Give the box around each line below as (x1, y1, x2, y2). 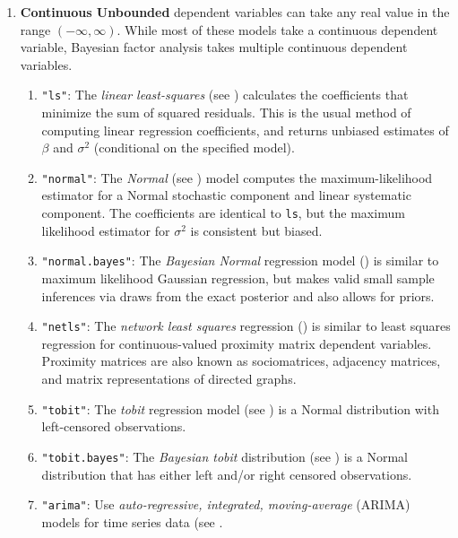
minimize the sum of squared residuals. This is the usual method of (41, 103, 411, 122)
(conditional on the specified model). (93, 138, 295, 157)
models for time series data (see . (41, 512, 223, 531)
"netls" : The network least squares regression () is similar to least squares (41, 317, 451, 335)
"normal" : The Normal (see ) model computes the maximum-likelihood (41, 168, 433, 187)
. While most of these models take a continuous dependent (117, 20, 438, 39)
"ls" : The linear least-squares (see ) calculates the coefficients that (41, 85, 409, 104)
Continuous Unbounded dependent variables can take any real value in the (20, 3, 450, 21)
